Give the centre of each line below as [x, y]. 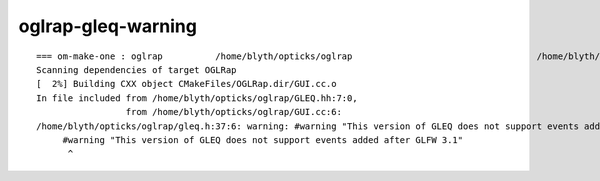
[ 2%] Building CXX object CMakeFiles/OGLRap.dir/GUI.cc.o [186, 84]
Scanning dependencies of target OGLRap [136, 69]
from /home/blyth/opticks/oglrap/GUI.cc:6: [233, 112]
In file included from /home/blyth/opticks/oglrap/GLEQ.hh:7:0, [197, 98]
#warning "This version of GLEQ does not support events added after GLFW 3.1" [263, 139]
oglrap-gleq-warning [107, 26]
